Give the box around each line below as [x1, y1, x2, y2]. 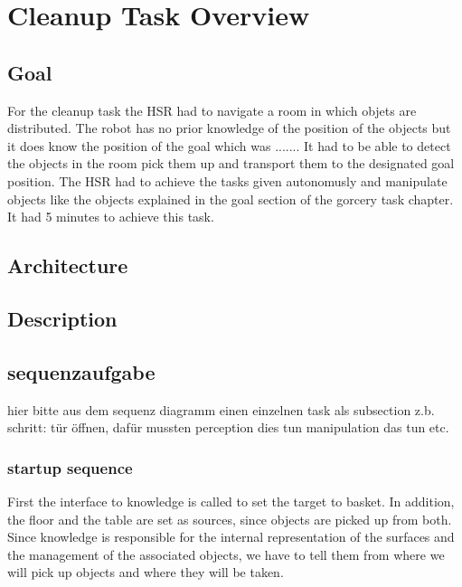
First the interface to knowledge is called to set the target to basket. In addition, [7, 491, 455, 510]
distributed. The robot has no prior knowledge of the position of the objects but [7, 118, 451, 137]
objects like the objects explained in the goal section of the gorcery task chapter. [7, 189, 454, 208]
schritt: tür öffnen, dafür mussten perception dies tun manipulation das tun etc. [7, 418, 449, 437]
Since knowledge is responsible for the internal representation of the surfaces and [7, 527, 455, 546]
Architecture [7, 251, 128, 279]
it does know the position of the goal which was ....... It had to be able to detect [7, 136, 451, 155]
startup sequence [7, 456, 133, 478]
